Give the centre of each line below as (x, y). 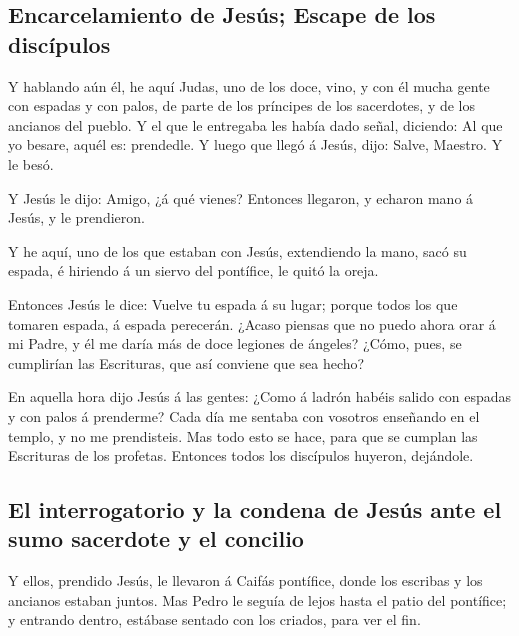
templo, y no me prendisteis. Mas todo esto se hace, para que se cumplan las (243, 435)
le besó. (31, 163)
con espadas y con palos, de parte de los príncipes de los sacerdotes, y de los (242, 105)
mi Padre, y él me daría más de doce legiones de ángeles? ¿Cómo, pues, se (235, 343)
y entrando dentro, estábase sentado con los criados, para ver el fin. (214, 619)
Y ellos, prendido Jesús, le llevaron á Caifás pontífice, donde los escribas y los (245, 580)
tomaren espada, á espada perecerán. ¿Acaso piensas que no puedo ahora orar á (252, 323)
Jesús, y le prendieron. (76, 217)
